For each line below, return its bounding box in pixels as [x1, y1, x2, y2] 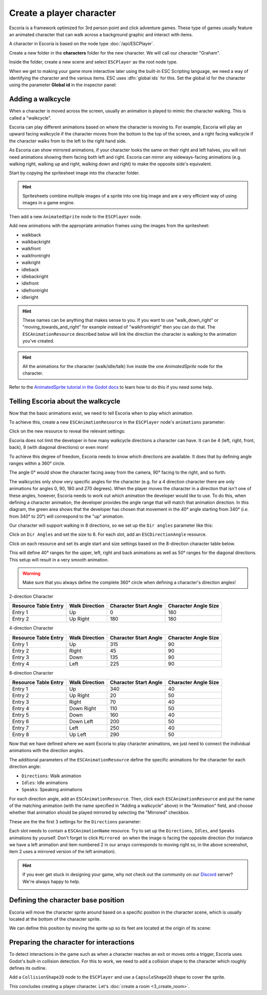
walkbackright [21, 239, 50, 245]
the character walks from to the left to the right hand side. [9, 138, 127, 144]
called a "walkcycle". [9, 115, 51, 121]
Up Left [69, 731, 87, 738]
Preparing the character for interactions [9, 938, 134, 947]
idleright [21, 294, 39, 300]
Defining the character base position [9, 896, 125, 905]
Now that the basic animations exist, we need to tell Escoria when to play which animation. [9, 410, 194, 416]
